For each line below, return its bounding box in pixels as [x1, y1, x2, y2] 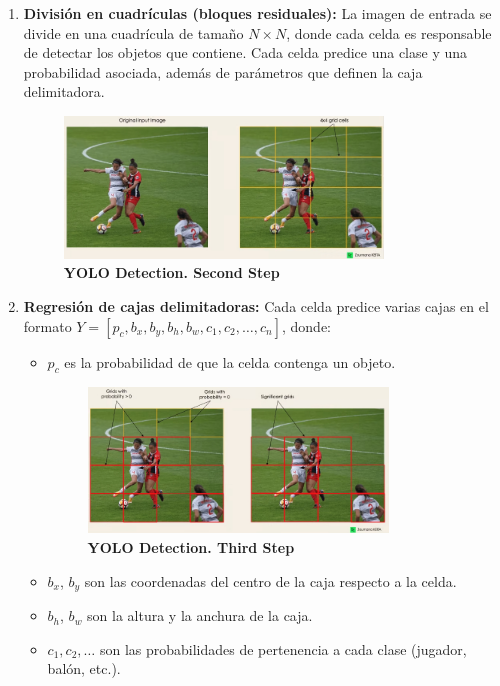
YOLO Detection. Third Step [87, 537, 295, 558]
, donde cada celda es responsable [286, 22, 492, 43]
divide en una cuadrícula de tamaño [23, 22, 244, 43]
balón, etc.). [47, 658, 121, 679]
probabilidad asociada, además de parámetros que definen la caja [23, 61, 423, 82]
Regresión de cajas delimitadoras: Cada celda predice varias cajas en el [23, 296, 489, 317]
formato [23, 315, 72, 336]
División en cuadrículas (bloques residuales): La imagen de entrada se [23, 3, 492, 23]
